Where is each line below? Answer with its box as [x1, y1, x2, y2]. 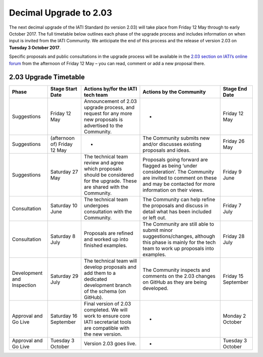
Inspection [12, 282, 37, 289]
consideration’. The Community [142, 168, 214, 175]
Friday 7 [223, 202, 242, 209]
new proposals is [84, 116, 123, 123]
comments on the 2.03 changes [142, 273, 216, 280]
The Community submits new [142, 135, 210, 142]
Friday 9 [223, 168, 242, 175]
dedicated [84, 276, 107, 283]
